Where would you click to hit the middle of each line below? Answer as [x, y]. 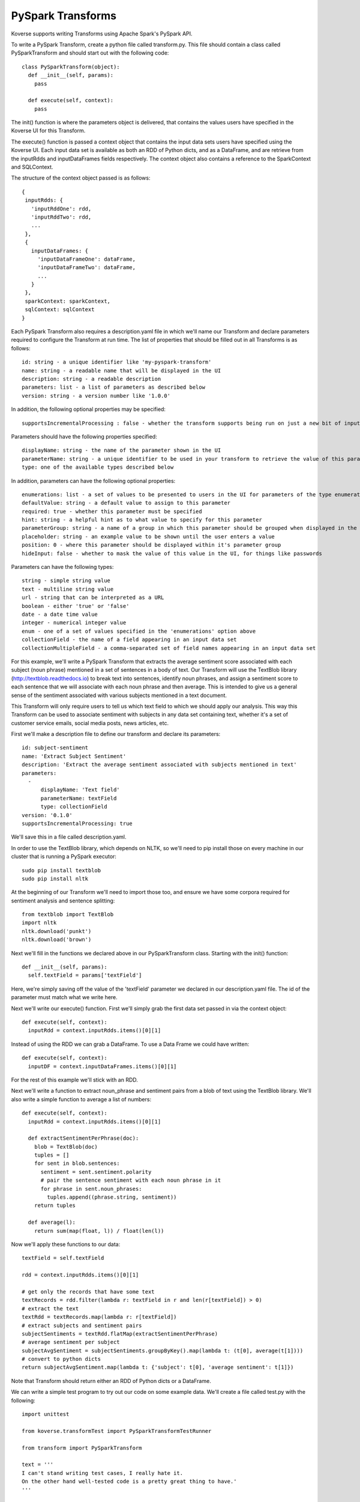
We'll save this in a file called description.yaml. [69, 837]
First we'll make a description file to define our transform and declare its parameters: [116, 734]
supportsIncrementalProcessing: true [77, 823]
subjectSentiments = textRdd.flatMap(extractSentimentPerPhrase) [120, 1333]
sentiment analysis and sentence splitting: [63, 901]
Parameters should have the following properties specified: [84, 436]
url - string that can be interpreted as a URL [93, 597]
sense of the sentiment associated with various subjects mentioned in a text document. [119, 695]
